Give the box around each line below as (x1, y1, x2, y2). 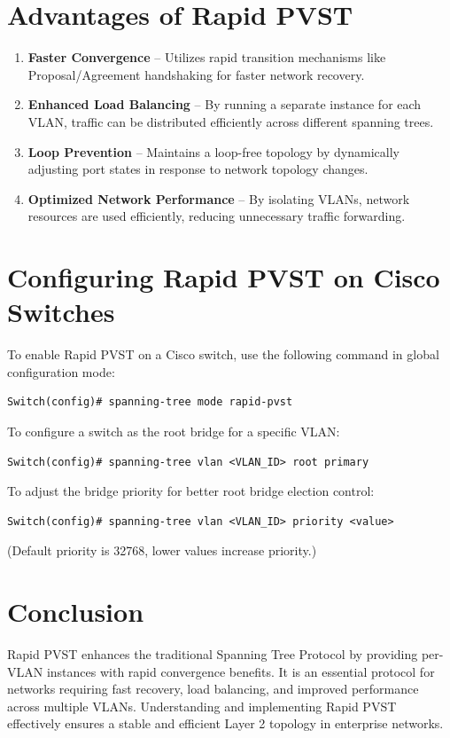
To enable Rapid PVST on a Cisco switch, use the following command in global (7, 345, 439, 364)
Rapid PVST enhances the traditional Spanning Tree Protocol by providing (7, 645, 418, 663)
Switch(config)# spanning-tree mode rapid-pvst (7, 396, 293, 409)
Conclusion (7, 593, 144, 630)
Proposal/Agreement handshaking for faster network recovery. (27, 65, 365, 83)
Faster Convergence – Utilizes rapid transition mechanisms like (27, 48, 386, 67)
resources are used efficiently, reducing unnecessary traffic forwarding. (27, 207, 406, 225)
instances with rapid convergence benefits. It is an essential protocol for (46, 662, 435, 680)
